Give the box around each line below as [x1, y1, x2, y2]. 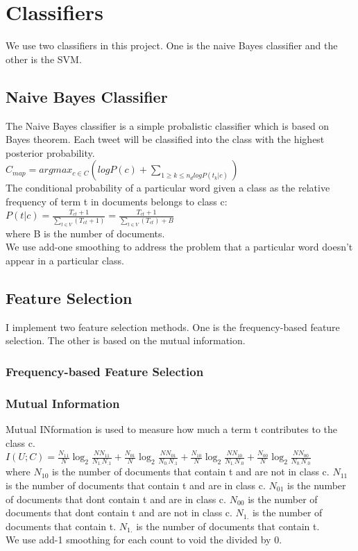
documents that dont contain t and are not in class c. [6, 505, 232, 520]
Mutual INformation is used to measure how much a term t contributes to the [6, 421, 337, 436]
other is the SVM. [6, 51, 82, 66]
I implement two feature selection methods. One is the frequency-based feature [6, 319, 340, 334]
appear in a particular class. [6, 253, 125, 267]
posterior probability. [6, 145, 95, 160]
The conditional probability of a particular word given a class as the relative [6, 180, 330, 195]
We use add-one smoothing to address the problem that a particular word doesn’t [6, 239, 353, 254]
